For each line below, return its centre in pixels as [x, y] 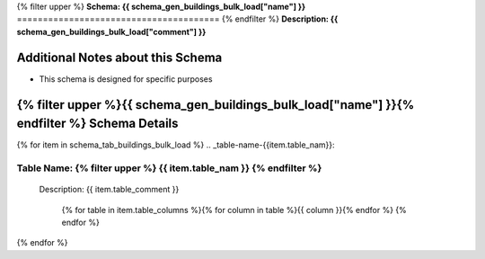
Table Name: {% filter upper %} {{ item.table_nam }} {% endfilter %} [169, 168]
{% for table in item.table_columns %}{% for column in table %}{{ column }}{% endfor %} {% [234, 210]
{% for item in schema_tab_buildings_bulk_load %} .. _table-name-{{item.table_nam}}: [176, 145]
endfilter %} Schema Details [97, 124]
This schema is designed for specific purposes [126, 79]
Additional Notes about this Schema [119, 57]
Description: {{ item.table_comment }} [109, 190]
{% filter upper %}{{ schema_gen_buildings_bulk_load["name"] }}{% [216, 105]
